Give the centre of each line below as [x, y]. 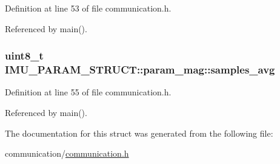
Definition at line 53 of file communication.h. [88, 8]
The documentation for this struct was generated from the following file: [139, 133]
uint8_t [24, 56]
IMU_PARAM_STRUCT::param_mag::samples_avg [140, 70]
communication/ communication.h [67, 153]
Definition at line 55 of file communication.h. [88, 92]
